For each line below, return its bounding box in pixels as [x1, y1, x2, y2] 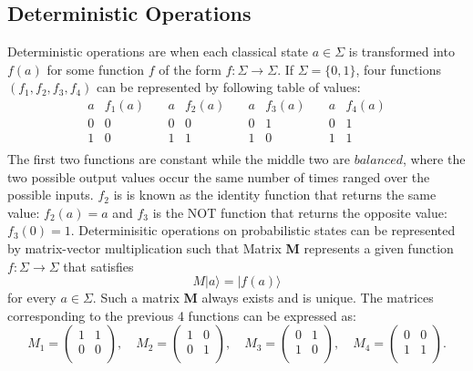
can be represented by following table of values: [97, 77, 361, 97]
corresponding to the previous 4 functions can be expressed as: [7, 305, 356, 325]
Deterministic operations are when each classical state [7, 42, 309, 61]
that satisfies [63, 256, 134, 275]
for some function [46, 59, 145, 78]
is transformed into [348, 42, 455, 61]
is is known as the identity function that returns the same [113, 185, 437, 204]
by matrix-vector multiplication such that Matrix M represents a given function [7, 239, 454, 258]
